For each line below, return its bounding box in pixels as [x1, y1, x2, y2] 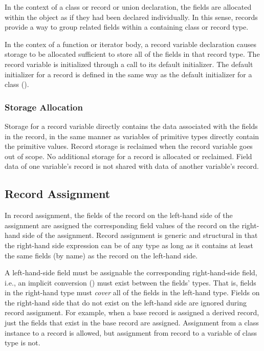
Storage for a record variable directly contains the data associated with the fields [5, 120, 258, 131]
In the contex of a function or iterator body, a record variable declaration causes [5, 38, 256, 49]
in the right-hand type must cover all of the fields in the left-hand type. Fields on [5, 287, 260, 298]
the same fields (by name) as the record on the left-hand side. [5, 250, 198, 260]
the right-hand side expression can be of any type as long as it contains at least [5, 239, 253, 250]
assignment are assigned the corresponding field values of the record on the [5, 220, 239, 230]
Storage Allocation [5, 100, 83, 113]
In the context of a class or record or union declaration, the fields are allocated [5, 2, 252, 12]
